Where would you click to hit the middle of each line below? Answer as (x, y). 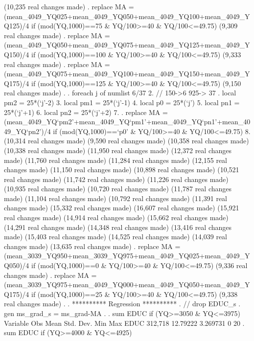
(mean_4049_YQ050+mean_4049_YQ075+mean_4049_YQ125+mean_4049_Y (127, 45)
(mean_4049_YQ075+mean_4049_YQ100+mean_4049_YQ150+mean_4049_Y (127, 74)
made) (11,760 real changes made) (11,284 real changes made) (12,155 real (115, 160)
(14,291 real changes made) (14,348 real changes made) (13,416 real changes (118, 227)
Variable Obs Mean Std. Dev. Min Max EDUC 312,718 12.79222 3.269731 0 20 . (124, 323)
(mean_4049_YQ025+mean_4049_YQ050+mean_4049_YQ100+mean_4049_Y (127, 16)
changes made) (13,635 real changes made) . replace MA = (92, 246)
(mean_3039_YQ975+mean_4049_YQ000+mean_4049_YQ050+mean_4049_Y (127, 284)
